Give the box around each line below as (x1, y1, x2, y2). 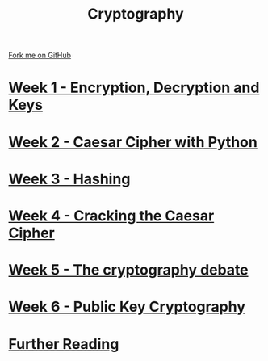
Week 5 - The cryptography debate (8, 261, 249, 279)
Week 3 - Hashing (8, 170, 131, 188)
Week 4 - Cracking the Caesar (8, 207, 215, 225)
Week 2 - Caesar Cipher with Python (8, 132, 258, 151)
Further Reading (8, 334, 119, 353)
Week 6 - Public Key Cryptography (8, 298, 246, 316)
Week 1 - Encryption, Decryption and (8, 78, 260, 97)
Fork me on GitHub (8, 50, 71, 61)
